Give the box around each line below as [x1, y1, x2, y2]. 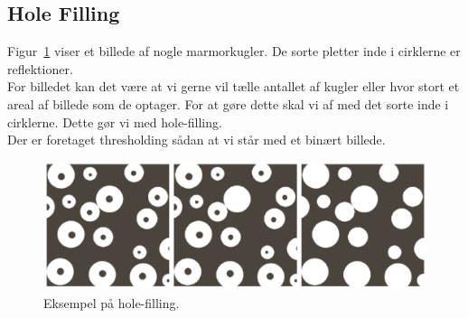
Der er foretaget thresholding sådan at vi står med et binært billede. [7, 130, 386, 149]
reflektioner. [7, 59, 73, 78]
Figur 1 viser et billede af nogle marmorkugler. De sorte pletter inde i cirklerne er [7, 42, 461, 61]
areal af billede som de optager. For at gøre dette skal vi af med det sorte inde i [7, 94, 449, 113]
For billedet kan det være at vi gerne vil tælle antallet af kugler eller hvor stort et [7, 77, 460, 96]
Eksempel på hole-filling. [43, 293, 180, 312]
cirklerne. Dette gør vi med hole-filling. [7, 112, 222, 131]
